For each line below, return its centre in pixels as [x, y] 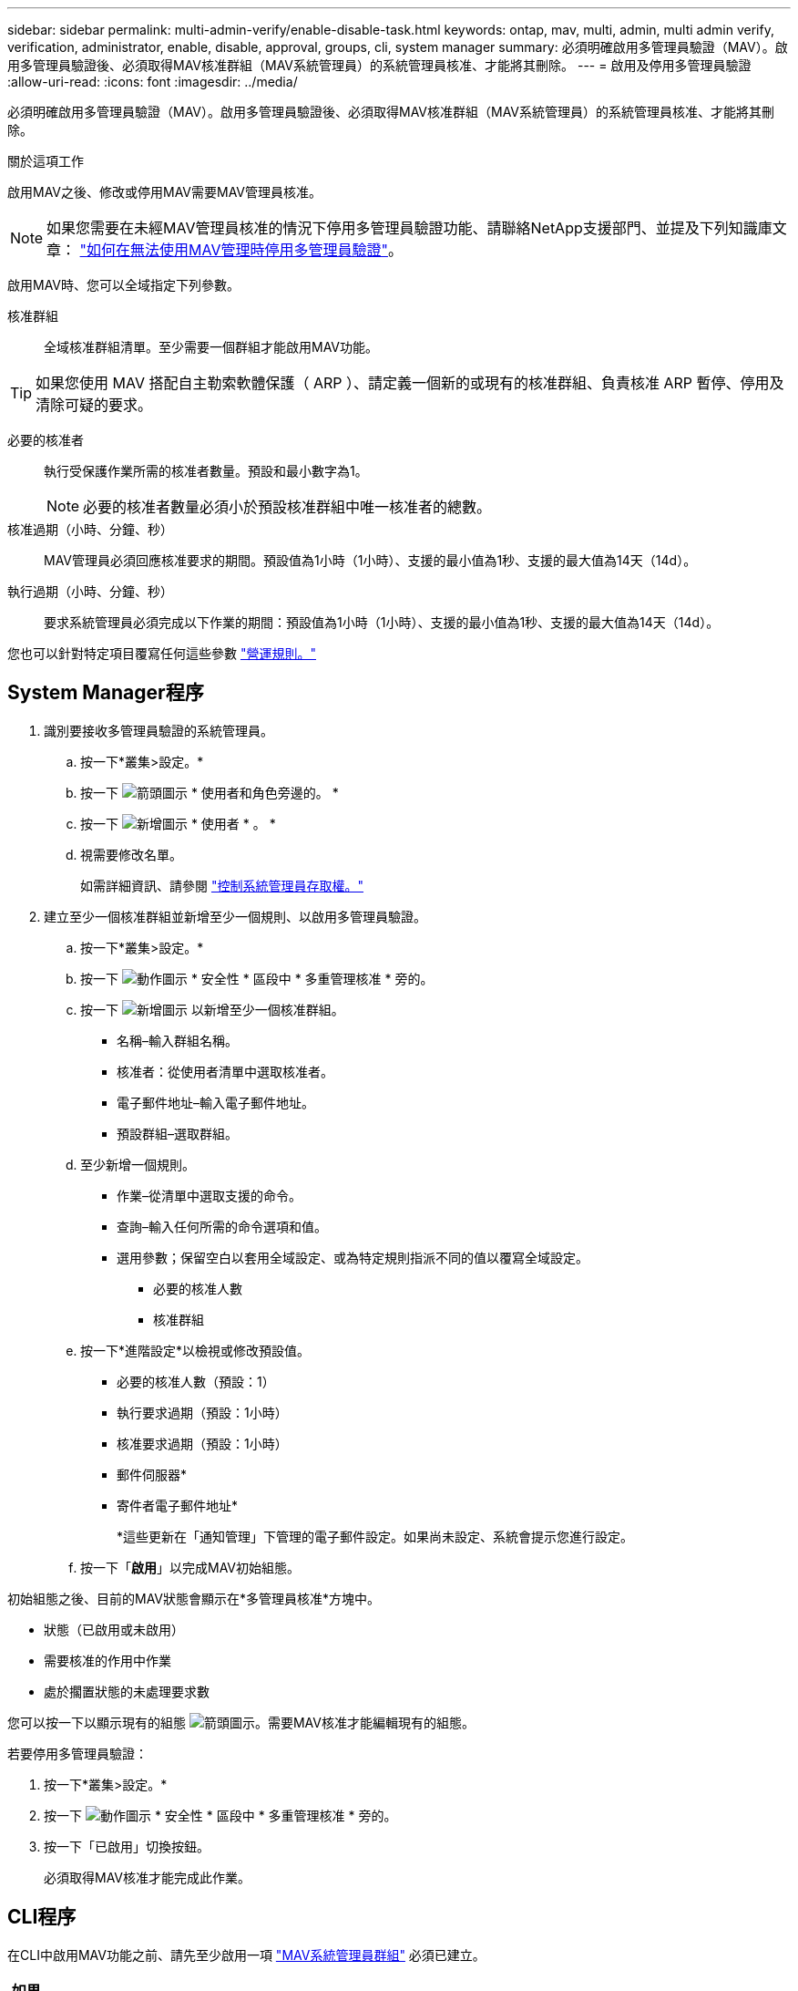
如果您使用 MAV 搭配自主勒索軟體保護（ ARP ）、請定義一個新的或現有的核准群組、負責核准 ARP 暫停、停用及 [410, 383]
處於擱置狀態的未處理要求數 [127, 1691]
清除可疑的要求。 [94, 405]
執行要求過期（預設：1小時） [202, 1412]
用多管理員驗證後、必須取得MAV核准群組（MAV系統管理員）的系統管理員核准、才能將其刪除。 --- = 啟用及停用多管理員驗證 [379, 65]
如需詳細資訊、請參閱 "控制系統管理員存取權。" [222, 885]
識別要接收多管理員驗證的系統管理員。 [159, 730]
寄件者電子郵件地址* [178, 1505]
